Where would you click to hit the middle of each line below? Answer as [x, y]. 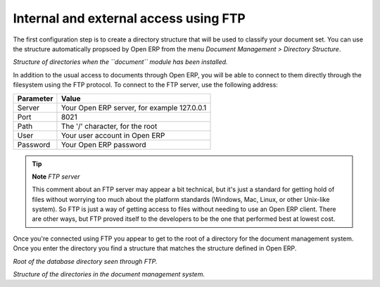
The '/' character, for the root [109, 126]
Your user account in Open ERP [113, 135]
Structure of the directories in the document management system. [109, 274]
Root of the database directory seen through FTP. [85, 261]
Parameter [35, 98]
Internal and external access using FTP [129, 18]
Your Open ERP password [104, 144]
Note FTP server [56, 177]
